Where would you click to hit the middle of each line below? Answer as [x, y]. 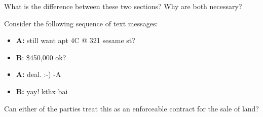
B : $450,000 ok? [41, 57]
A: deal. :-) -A [39, 74]
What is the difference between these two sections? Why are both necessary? [123, 6]
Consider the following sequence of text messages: [81, 23]
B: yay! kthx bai [42, 91]
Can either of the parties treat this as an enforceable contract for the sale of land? [131, 108]
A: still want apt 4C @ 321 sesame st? [76, 40]
